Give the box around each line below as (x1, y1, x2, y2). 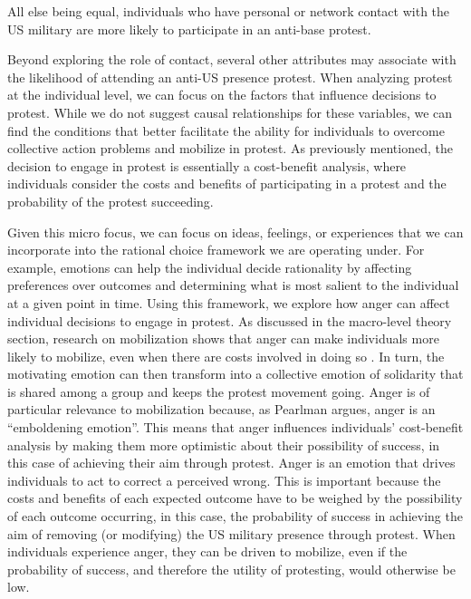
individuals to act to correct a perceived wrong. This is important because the (7, 470, 441, 489)
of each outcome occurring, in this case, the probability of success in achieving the (7, 507, 463, 526)
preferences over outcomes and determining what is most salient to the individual (7, 275, 459, 295)
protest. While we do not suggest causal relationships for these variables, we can (7, 102, 453, 121)
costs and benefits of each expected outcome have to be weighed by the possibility (7, 488, 463, 507)
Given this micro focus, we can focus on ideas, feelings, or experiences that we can (7, 222, 464, 241)
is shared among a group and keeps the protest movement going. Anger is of (7, 382, 430, 401)
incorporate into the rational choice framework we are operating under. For (7, 240, 425, 259)
